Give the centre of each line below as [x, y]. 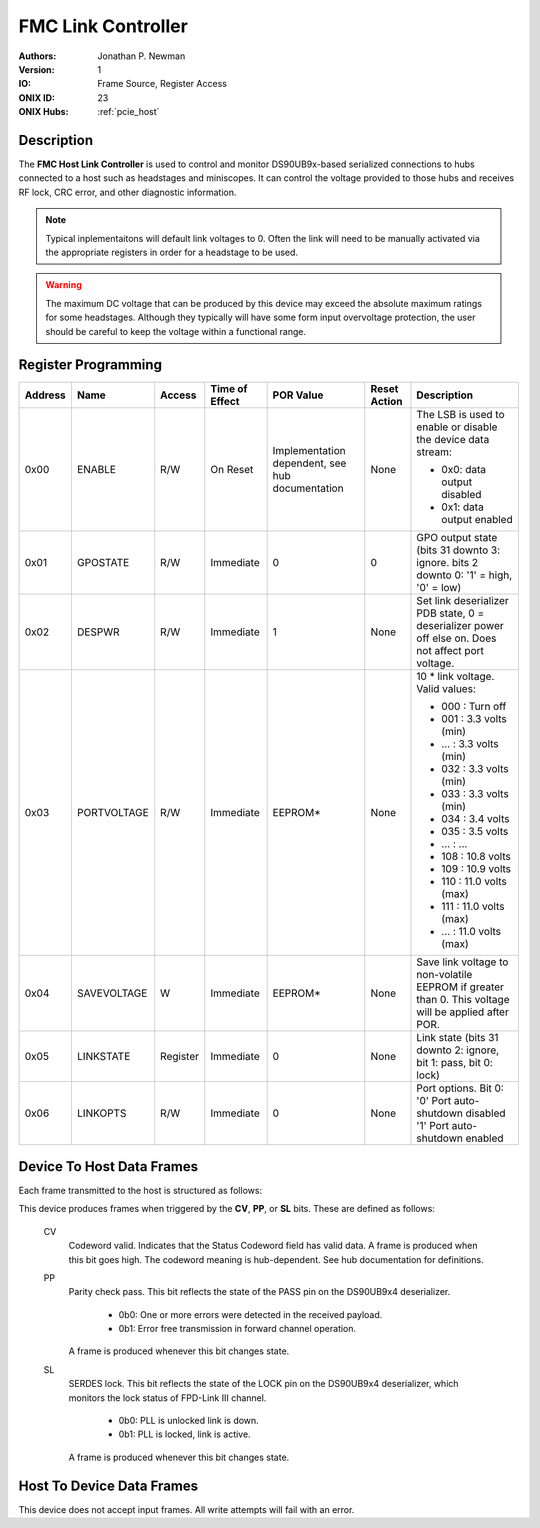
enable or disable [457, 427]
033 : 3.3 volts [475, 794]
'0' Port [434, 1101]
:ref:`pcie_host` [128, 112]
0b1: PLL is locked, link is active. [184, 1434]
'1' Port [433, 1126]
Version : [36, 69]
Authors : [37, 56]
